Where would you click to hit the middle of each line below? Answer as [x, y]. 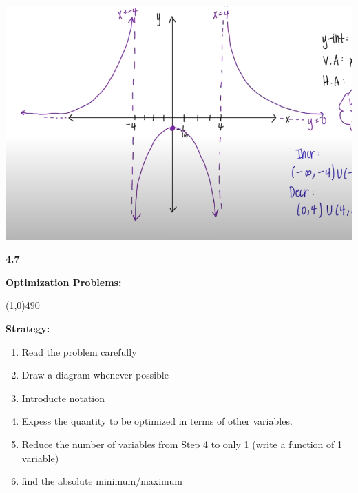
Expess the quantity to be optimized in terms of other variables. [157, 421]
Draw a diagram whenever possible [95, 375]
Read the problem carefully [79, 351]
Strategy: [28, 329]
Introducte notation [63, 398]
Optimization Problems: [64, 282]
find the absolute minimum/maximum [102, 481]
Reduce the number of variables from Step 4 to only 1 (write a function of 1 [182, 444]
